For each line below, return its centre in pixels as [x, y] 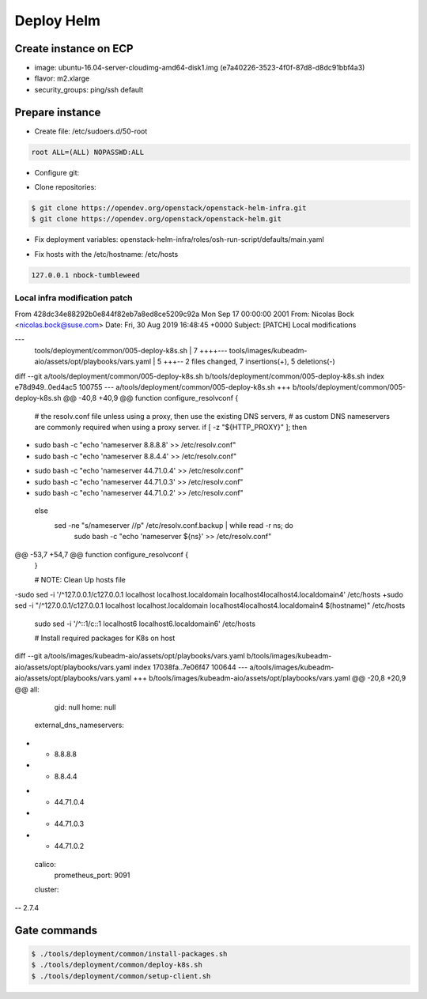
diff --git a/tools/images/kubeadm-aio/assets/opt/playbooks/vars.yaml [130, 656]
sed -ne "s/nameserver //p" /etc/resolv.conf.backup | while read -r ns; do [174, 525]
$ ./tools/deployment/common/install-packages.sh [129, 954]
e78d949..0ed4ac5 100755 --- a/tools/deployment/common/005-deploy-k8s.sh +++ [153, 386]
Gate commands [56, 930]
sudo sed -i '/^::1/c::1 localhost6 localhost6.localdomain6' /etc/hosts [145, 624]
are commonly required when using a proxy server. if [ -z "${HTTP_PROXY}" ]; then [171, 428]
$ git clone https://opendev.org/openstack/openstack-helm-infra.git [169, 208]
